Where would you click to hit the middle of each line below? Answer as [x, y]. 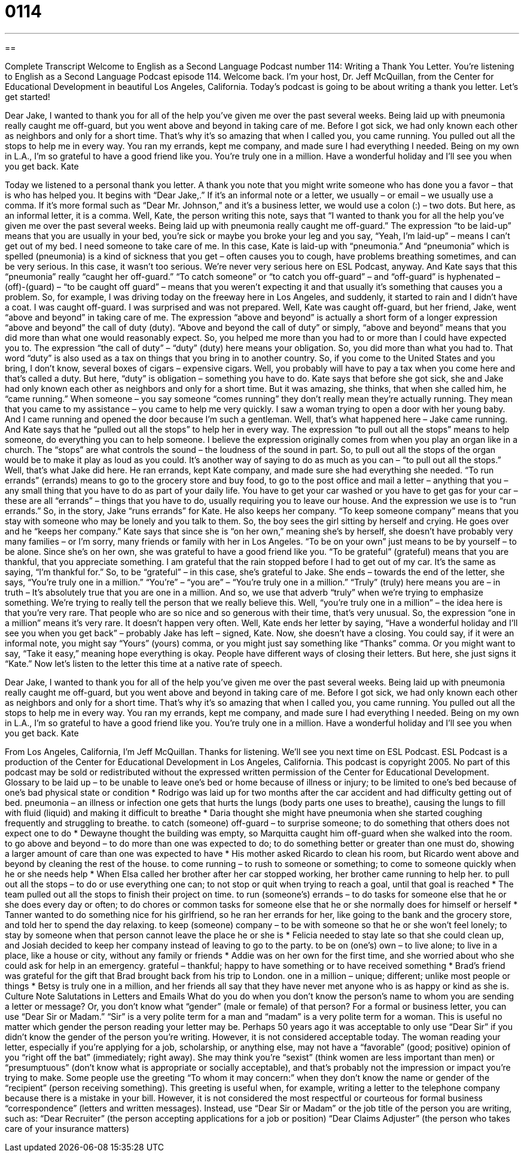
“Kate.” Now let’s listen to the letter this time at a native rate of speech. [144, 663]
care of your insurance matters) [67, 1128]
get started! [28, 96]
